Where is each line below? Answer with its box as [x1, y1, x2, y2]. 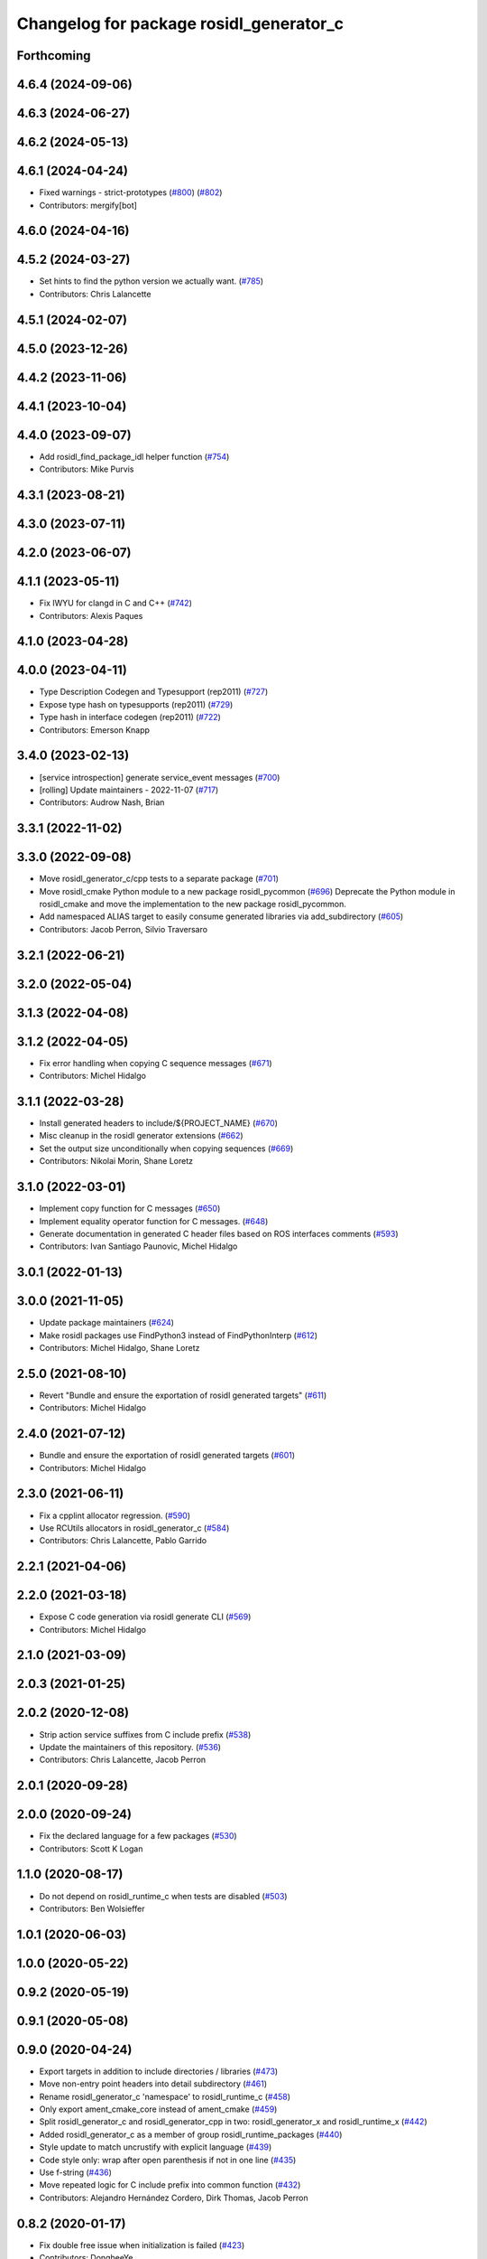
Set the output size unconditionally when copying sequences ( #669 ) [39, 1143, 294, 1154]
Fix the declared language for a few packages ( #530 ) [39, 1831, 238, 1842]
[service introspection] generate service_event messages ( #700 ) [39, 772, 280, 783]
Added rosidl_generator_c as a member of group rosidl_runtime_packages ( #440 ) [39, 2129, 343, 2140]
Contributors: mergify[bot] [39, 200, 137, 211]
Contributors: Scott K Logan [39, 1843, 143, 1854]
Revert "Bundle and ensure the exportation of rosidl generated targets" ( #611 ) [39, 1390, 327, 1401]
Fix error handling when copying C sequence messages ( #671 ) [39, 1057, 272, 1068]
